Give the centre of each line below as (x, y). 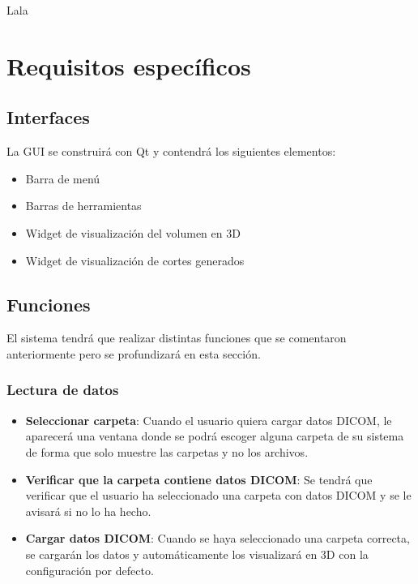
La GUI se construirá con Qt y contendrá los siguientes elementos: (171, 151)
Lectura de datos (63, 390)
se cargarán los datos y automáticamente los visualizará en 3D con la (197, 554)
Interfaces (48, 117)
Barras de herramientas (83, 206)
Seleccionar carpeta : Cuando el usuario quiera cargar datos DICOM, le (209, 420)
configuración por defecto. (90, 570)
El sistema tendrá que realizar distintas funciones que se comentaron (177, 338)
